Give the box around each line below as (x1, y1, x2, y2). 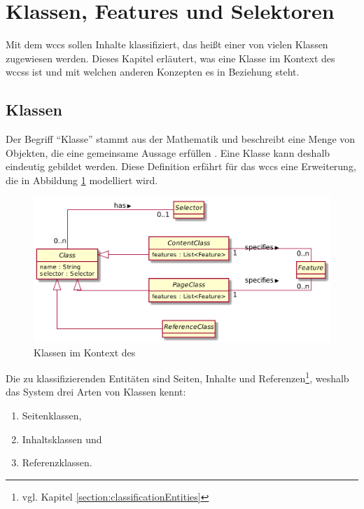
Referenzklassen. (22, 455, 92, 470)
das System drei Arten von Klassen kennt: (6, 384, 186, 399)
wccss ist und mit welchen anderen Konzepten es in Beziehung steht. (6, 64, 300, 79)
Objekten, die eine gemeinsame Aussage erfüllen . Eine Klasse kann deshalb (6, 145, 330, 160)
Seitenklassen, (22, 407, 82, 422)
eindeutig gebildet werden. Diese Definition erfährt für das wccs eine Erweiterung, (6, 159, 356, 174)
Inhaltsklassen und (22, 431, 102, 446)
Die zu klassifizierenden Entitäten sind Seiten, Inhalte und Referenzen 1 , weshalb (6, 369, 349, 385)
